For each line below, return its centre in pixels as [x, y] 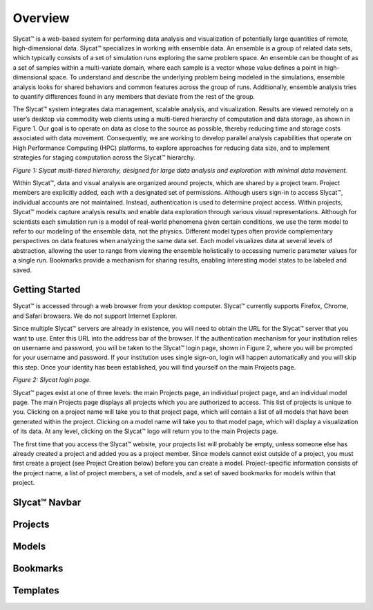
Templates [36, 590]
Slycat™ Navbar [47, 502]
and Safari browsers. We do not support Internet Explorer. [95, 316]
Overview [41, 18]
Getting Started [47, 290]
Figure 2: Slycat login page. [52, 380]
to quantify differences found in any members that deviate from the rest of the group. [134, 96]
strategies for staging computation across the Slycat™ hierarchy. [104, 158]
